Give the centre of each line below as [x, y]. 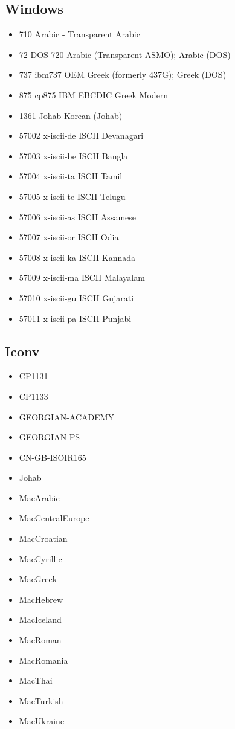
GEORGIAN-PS [50, 437]
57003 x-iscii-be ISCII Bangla [73, 156]
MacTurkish [41, 700]
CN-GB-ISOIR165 [53, 457]
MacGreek [38, 579]
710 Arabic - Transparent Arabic [79, 34]
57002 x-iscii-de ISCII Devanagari [81, 136]
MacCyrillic [40, 558]
